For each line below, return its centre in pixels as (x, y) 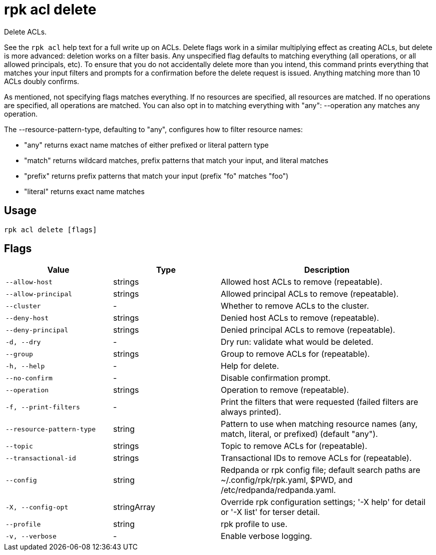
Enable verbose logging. (267, 536)
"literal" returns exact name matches (84, 191)
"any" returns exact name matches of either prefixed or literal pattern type (146, 145)
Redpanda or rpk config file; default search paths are (321, 470)
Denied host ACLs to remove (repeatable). (300, 318)
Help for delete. (250, 366)
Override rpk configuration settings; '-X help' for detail (323, 502)
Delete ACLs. (26, 32)
